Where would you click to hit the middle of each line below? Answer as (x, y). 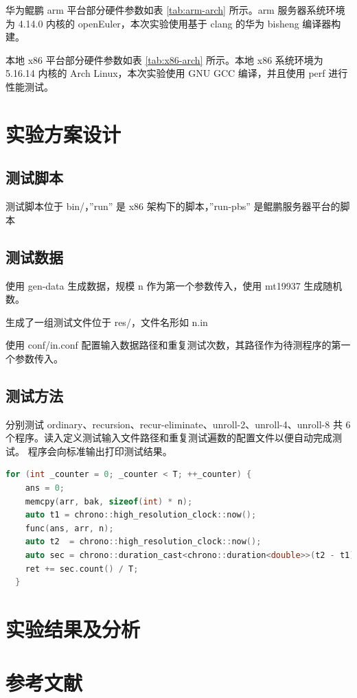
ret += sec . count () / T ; (82, 569)
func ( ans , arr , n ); (69, 528)
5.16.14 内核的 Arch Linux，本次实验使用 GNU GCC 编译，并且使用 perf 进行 (177, 73)
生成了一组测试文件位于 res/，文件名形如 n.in (107, 322)
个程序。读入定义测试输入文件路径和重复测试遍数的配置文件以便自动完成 (169, 438)
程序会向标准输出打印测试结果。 (100, 451)
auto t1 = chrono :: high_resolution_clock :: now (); (141, 515)
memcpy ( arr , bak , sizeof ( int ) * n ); (109, 501)
